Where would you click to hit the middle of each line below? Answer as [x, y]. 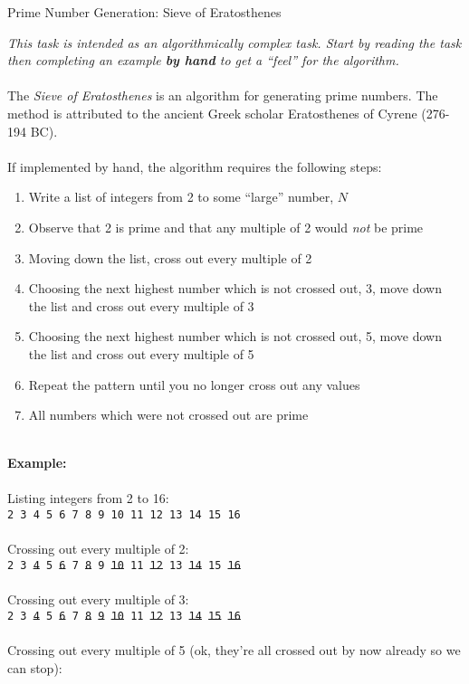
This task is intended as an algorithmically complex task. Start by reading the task [234, 42]
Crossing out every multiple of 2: [98, 549]
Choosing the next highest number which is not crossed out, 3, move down [235, 288]
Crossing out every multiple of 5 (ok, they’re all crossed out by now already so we [234, 650]
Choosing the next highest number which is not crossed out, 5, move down [235, 336]
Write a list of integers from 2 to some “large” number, [181, 197]
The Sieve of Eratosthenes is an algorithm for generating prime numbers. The [223, 95]
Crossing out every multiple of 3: [98, 599]
